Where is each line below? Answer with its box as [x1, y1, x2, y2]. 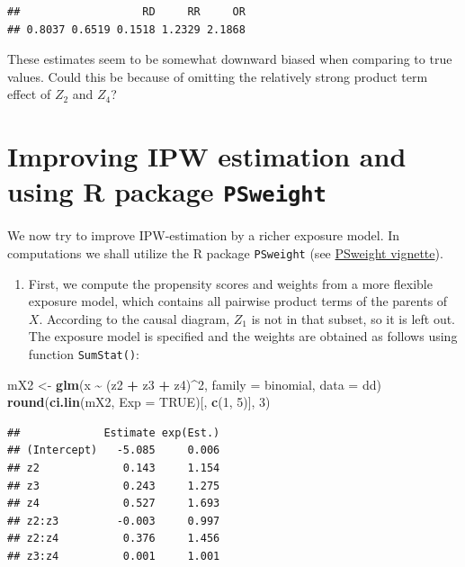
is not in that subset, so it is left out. [251, 309, 456, 328]
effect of [7, 85, 51, 103]
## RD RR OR [7, 5, 246, 18]
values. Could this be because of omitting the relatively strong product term [7, 67, 428, 85]
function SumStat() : [28, 345, 139, 364]
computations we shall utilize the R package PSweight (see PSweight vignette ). [7, 244, 443, 262]
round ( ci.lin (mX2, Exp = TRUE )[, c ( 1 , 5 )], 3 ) [7, 392, 271, 411]
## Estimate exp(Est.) [7, 426, 220, 439]
